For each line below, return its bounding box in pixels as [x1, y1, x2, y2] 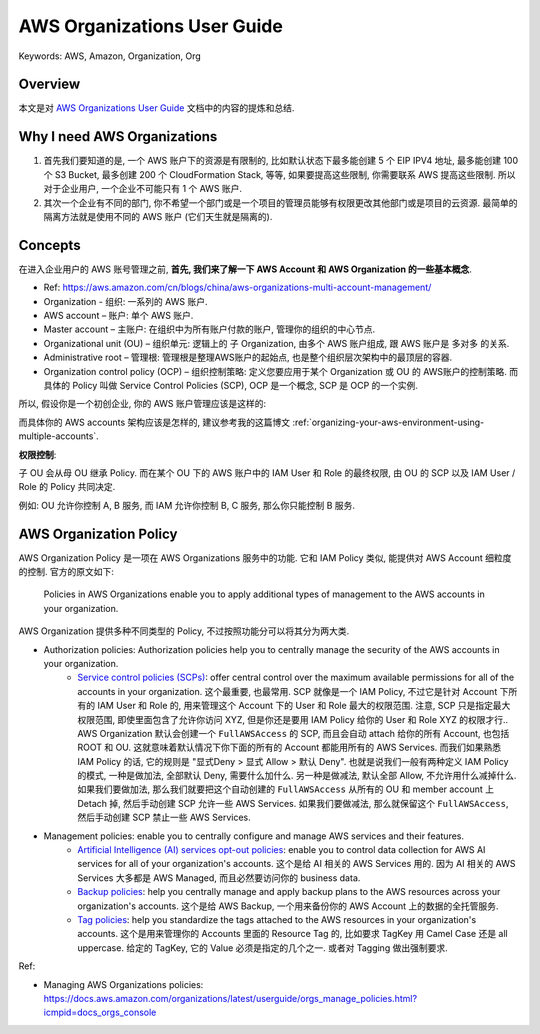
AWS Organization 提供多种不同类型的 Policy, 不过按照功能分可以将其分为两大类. [18, 625, 350, 637]
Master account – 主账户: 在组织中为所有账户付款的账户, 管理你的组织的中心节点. [43, 323, 375, 335]
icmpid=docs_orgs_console [43, 1006, 157, 1019]
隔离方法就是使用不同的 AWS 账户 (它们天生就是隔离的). [43, 210, 273, 222]
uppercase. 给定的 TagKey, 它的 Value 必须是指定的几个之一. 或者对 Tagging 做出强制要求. [77, 941, 449, 954]
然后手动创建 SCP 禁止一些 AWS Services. [77, 811, 252, 824]
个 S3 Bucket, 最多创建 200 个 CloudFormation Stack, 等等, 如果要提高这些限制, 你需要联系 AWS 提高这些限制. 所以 [43, 168, 516, 180]
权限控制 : [18, 448, 57, 460]
